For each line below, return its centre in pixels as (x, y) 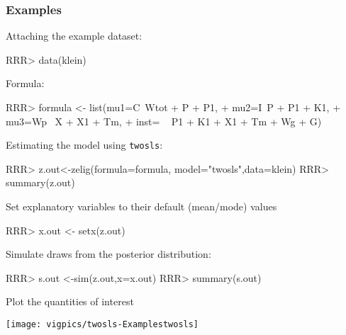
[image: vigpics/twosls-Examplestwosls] (102, 324)
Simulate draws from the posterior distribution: (108, 254)
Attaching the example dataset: (74, 36)
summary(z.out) (40, 182)
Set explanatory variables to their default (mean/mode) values (141, 206)
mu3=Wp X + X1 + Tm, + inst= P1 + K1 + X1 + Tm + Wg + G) (164, 121)
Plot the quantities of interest (70, 301)
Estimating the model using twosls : (84, 145)
